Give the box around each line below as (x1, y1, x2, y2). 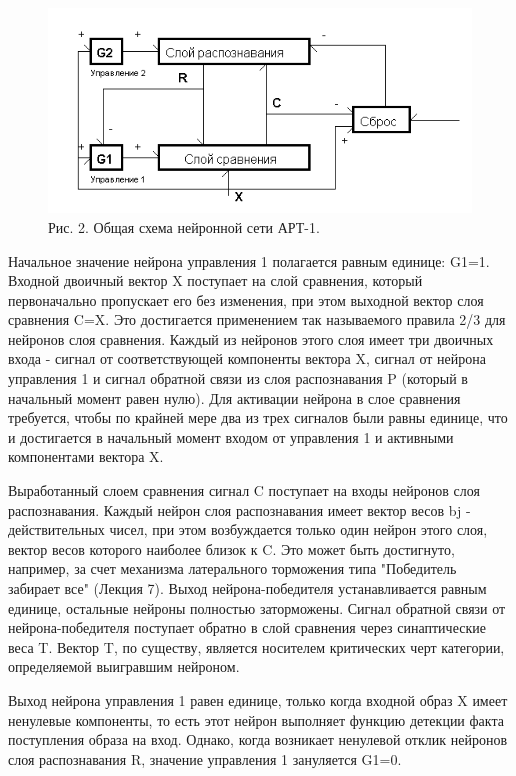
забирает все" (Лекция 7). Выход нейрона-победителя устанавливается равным (8, 578, 487, 599)
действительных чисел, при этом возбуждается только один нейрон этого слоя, (8, 519, 488, 540)
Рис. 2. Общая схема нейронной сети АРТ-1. (48, 216, 320, 237)
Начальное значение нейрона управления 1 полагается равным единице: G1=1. (8, 250, 490, 271)
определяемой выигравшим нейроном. (8, 656, 240, 677)
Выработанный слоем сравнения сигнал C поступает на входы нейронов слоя (8, 480, 480, 501)
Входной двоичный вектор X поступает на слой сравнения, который (8, 270, 423, 291)
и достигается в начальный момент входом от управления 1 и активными (8, 426, 454, 447)
